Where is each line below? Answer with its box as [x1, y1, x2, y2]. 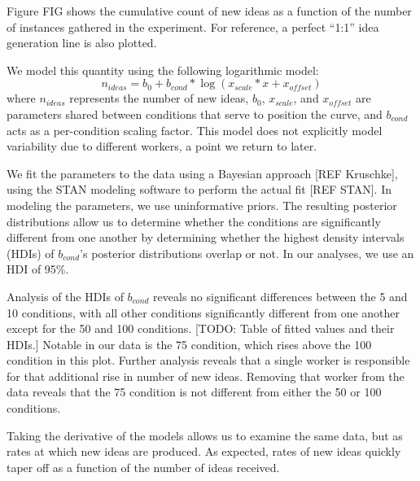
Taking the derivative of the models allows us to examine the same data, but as [7, 426, 403, 444]
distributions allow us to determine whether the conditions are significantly [7, 212, 381, 230]
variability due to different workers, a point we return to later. [7, 138, 317, 155]
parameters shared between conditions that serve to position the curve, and [7, 105, 383, 122]
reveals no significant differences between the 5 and [153, 287, 408, 304]
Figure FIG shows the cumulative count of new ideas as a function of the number [7, 2, 412, 19]
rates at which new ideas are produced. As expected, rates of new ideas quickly [7, 443, 401, 460]
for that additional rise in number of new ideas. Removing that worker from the [7, 367, 405, 384]
